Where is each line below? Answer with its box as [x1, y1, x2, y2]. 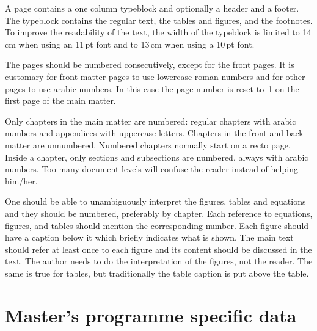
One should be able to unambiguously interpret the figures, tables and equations [5, 195, 306, 208]
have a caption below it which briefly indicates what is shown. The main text [5, 231, 294, 244]
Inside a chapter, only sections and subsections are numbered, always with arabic [5, 150, 308, 163]
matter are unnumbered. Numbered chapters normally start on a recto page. [5, 138, 291, 151]
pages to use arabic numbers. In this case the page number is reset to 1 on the [5, 82, 299, 95]
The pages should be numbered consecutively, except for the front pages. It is [5, 58, 294, 71]
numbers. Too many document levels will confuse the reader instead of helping [5, 162, 298, 175]
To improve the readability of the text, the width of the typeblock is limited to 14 [5, 26, 312, 38]
